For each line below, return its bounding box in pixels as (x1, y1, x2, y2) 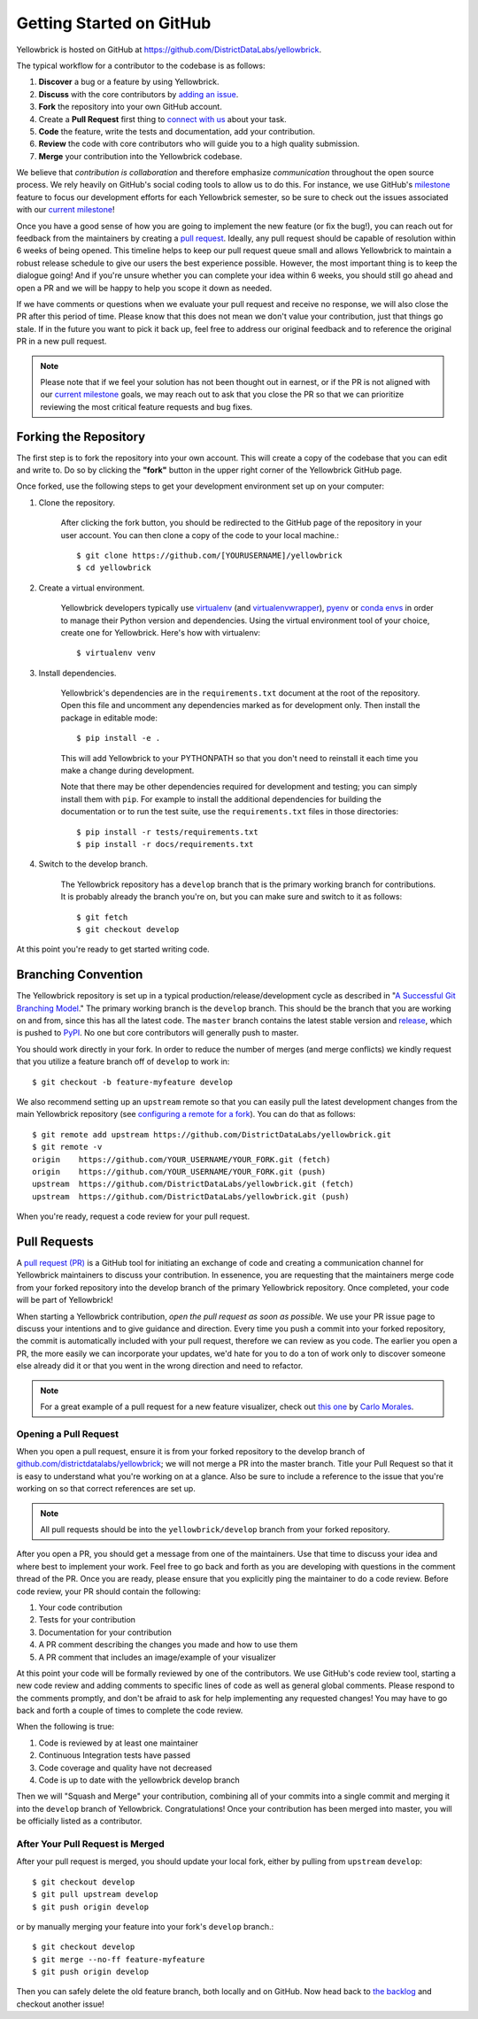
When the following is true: (16, 1722, 115, 1732)
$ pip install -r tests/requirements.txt (76, 827, 258, 836)
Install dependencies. (38, 667, 117, 678)
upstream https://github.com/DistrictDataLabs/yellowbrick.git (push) (32, 1191, 350, 1201)
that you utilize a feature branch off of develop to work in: (16, 1056, 230, 1067)
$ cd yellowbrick (76, 563, 151, 573)
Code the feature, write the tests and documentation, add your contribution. (38, 126, 316, 136)
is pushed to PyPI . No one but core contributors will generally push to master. (16, 1028, 299, 1038)
